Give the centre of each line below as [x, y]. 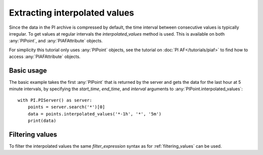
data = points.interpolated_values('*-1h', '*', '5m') [94, 114]
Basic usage [28, 70]
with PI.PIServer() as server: [55, 100]
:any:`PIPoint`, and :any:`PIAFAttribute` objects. [56, 41]
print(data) [42, 120]
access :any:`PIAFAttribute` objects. [45, 57]
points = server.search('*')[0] [66, 107]
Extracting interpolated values [72, 13]
